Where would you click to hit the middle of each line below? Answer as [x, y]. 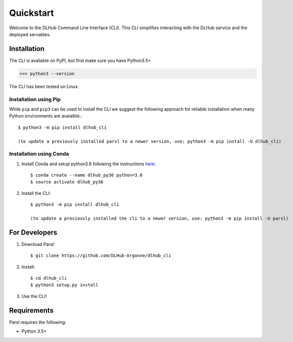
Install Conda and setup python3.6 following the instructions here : [89, 164]
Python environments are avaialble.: [46, 116]
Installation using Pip [35, 99]
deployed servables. [30, 34]
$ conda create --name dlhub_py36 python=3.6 [87, 175]
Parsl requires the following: [38, 322]
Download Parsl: [38, 244]
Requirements [31, 310]
